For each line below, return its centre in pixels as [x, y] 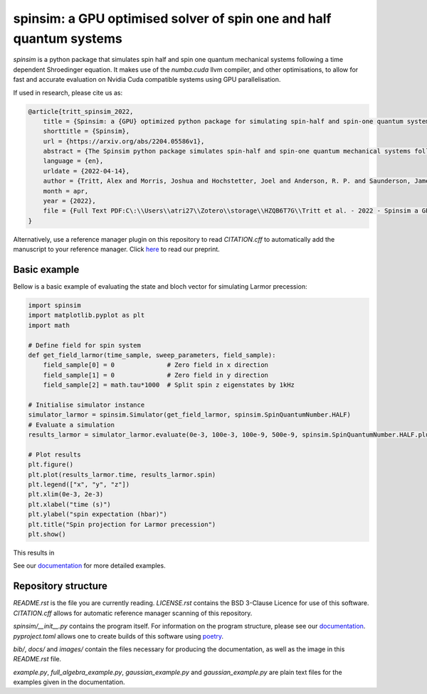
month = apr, [66, 191]
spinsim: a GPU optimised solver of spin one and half [172, 18]
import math [49, 325]
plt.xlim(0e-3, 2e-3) [66, 495]
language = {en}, [73, 161]
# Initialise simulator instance [86, 405]
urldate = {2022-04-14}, [86, 171]
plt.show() [47, 534]
